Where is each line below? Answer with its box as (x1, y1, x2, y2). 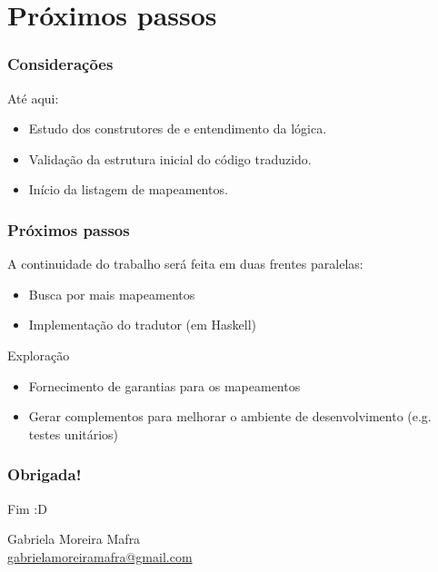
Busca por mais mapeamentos (28, 284, 195, 303)
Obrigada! (7, 463, 82, 486)
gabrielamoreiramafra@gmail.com (7, 547, 193, 566)
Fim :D (7, 498, 47, 518)
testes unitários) (28, 424, 119, 443)
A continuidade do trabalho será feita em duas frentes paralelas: (7, 254, 363, 273)
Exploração (7, 345, 70, 364)
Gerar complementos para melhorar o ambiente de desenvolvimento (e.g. (28, 407, 432, 426)
